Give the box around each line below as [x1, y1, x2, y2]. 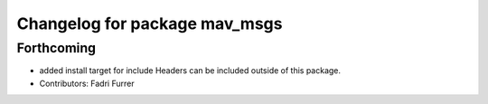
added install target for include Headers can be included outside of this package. [39, 65, 342, 76]
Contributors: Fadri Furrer [39, 78, 135, 89]
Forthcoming [16, 40, 97, 56]
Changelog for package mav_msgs [16, 14, 283, 33]
